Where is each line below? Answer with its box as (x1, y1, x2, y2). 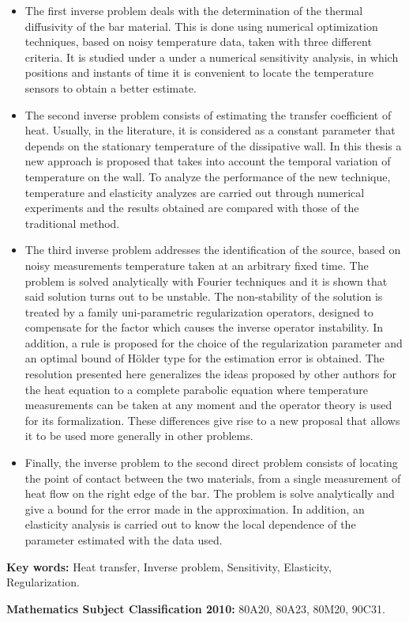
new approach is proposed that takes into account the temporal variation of (24, 153, 391, 169)
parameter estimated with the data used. (24, 532, 223, 548)
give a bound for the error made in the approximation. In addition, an (24, 500, 365, 517)
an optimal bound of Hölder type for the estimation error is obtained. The (24, 350, 385, 366)
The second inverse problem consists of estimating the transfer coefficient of (24, 106, 392, 123)
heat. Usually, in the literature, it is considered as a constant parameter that (24, 122, 396, 138)
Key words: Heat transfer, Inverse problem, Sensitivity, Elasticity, (6, 558, 332, 575)
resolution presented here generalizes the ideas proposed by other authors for (24, 366, 396, 382)
